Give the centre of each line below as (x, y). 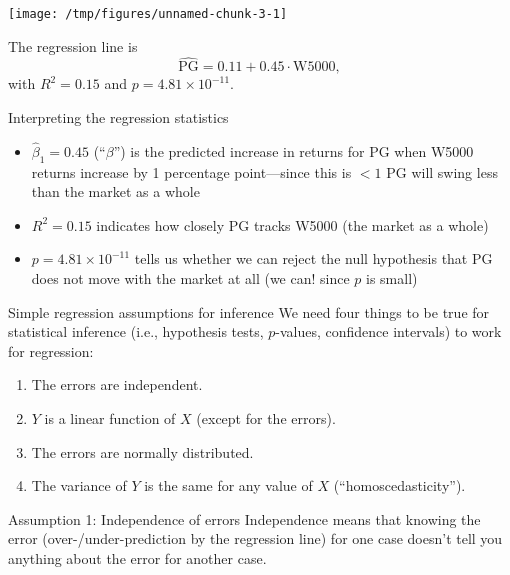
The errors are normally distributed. (142, 451)
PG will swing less (442, 171)
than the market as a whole (115, 191)
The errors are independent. (117, 384)
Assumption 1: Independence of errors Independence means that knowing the (244, 518)
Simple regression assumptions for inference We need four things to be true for (249, 311)
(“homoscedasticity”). (399, 485)
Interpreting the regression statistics (118, 117)
